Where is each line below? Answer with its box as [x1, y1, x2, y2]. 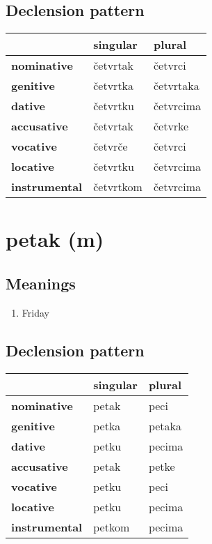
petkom [93, 518, 130, 535]
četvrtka [93, 77, 134, 94]
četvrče [93, 138, 128, 155]
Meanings [6, 272, 76, 294]
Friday [22, 305, 49, 319]
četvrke [153, 118, 189, 135]
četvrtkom [93, 179, 142, 195]
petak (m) [6, 225, 104, 253]
